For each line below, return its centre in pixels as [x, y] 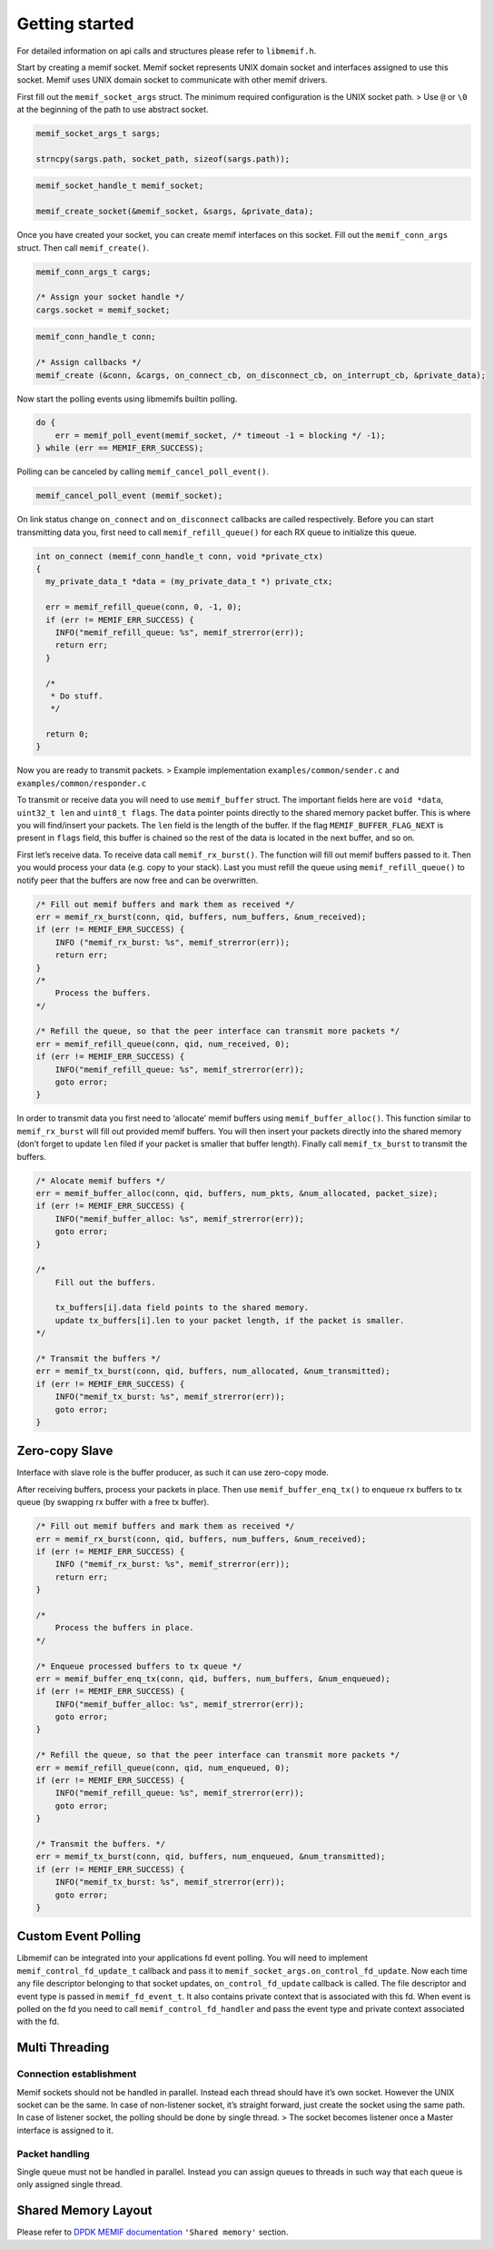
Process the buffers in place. [124, 1628]
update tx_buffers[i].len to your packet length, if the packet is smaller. [230, 1320]
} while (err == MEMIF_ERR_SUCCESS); [120, 448]
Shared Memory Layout [85, 2210]
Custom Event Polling [79, 1936]
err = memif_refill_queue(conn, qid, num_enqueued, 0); [163, 1768]
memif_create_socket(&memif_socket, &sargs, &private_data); [175, 212]
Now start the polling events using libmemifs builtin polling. [127, 399]
